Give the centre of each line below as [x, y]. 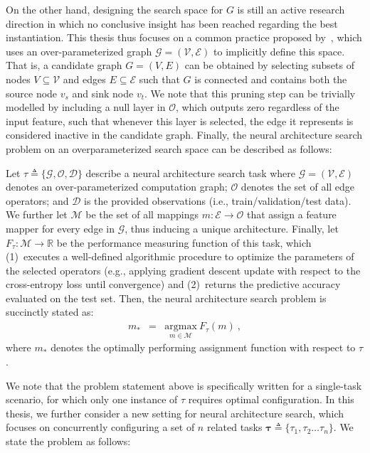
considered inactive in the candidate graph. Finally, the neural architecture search [184, 135]
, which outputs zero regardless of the [257, 107]
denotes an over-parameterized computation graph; [117, 187]
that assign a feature [292, 214]
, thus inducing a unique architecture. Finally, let [232, 228]
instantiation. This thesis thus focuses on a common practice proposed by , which [184, 37]
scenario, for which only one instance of [92, 399]
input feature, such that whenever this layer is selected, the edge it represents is [180, 121]
